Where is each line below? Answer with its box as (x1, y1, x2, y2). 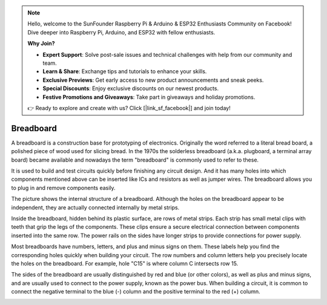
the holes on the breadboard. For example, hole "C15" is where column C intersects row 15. (11, 260, 239, 267)
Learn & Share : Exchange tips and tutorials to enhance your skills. (42, 68, 207, 75)
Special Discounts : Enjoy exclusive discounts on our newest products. (42, 85, 219, 92)
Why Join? (27, 40, 55, 47)
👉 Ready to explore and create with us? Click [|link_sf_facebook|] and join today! (27, 104, 231, 111)
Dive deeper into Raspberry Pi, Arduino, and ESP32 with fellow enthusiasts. (27, 28, 216, 36)
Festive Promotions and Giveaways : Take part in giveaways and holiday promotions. (42, 93, 256, 100)
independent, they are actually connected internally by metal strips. (11, 203, 180, 211)
